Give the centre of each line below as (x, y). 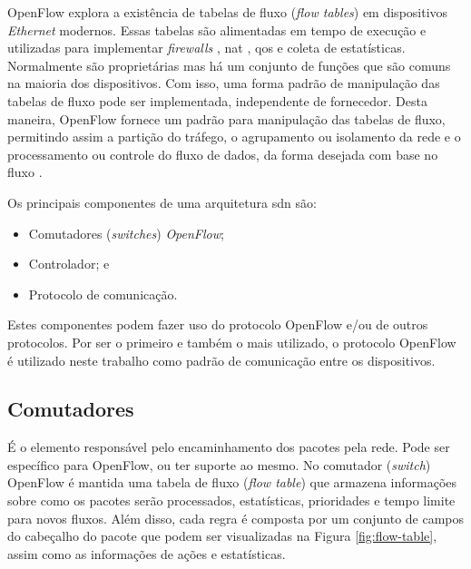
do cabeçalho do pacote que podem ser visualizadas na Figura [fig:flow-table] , (222, 536)
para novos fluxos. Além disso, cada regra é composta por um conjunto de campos (236, 518)
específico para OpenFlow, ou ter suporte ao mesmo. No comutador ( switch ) (219, 464)
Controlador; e (69, 264)
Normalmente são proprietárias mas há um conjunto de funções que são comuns (229, 65)
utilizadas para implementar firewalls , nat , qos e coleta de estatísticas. (206, 48)
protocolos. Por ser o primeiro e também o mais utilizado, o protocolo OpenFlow (232, 342)
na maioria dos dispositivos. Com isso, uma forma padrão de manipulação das (224, 83)
